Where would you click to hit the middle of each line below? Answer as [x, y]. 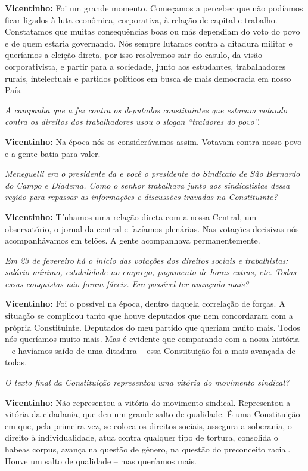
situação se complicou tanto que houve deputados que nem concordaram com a [149, 315]
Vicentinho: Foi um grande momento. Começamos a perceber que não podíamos [154, 8]
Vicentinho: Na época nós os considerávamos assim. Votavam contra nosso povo [153, 141]
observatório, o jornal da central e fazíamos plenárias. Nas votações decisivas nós [152, 228]
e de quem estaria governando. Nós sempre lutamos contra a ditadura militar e [149, 43]
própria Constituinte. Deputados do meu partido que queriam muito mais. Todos [153, 327]
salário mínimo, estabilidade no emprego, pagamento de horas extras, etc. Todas [151, 272]
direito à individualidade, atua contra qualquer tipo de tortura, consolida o [141, 437]
